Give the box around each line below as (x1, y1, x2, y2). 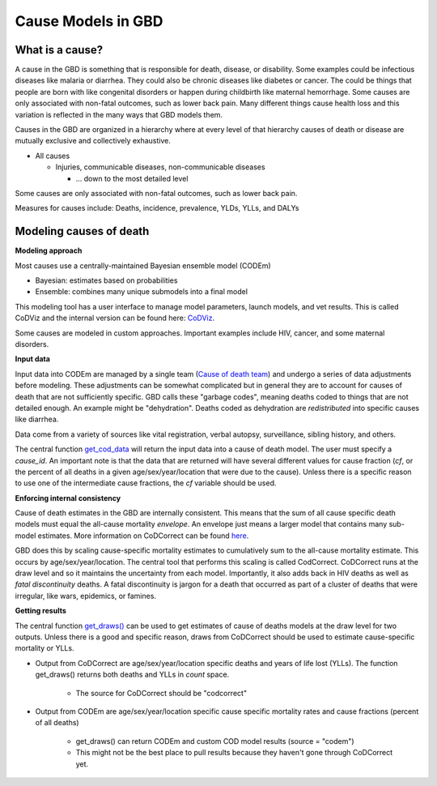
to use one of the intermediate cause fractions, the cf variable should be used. (15, 478, 277, 488)
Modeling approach (15, 246, 83, 255)
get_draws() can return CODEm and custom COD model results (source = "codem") (75, 736, 355, 745)
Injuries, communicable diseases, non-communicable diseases (55, 162, 266, 172)
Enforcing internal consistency (15, 493, 121, 502)
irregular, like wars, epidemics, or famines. (15, 591, 157, 600)
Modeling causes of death (15, 224, 150, 238)
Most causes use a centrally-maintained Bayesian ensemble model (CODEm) (15, 260, 271, 271)
